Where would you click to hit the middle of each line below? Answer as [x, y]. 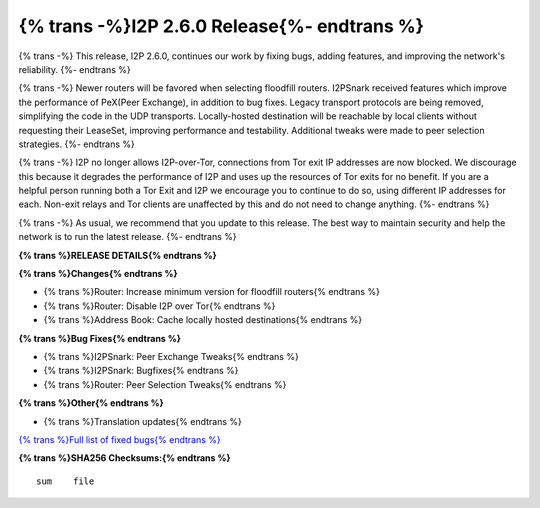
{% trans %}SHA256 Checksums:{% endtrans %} [124, 458]
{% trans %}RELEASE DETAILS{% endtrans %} [117, 255]
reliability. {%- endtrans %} [74, 69]
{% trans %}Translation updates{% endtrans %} [142, 421]
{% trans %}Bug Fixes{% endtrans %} [100, 338]
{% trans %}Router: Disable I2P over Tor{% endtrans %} [159, 306]
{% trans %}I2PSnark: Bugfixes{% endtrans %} [141, 371]
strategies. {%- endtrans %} [76, 144]
